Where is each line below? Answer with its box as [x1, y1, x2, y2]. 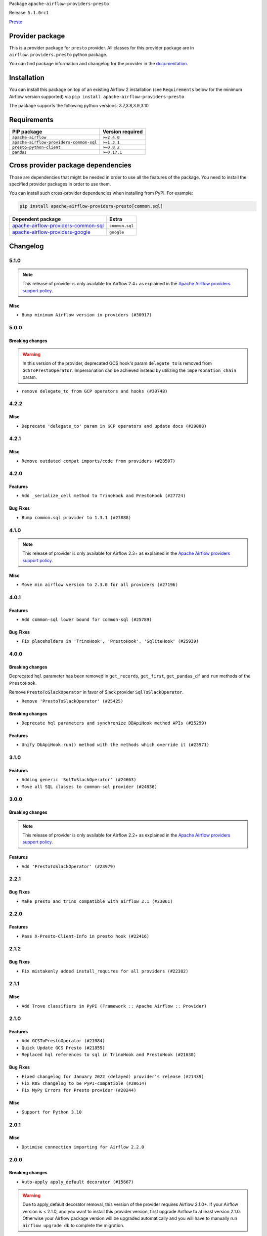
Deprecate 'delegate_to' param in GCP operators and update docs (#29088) [21, 423, 207, 429]
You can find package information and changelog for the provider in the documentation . [9, 61, 188, 67]
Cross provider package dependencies [9, 161, 132, 170]
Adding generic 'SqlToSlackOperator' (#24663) [21, 777, 136, 783]
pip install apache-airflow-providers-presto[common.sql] [19, 203, 163, 209]
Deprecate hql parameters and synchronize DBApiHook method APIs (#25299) [21, 720, 207, 726]
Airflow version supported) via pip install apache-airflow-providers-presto [9, 93, 184, 99]
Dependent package [12, 216, 61, 222]
